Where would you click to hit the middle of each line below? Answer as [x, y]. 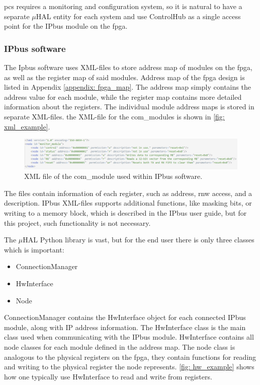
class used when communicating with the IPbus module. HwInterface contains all [129, 337]
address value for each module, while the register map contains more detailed [123, 97]
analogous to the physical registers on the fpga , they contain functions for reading [130, 357]
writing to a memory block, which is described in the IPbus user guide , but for [125, 212]
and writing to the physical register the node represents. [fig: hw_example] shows [129, 367]
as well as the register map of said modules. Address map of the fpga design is [124, 77]
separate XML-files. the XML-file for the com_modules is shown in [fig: [114, 116]
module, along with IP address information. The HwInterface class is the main [125, 327]
